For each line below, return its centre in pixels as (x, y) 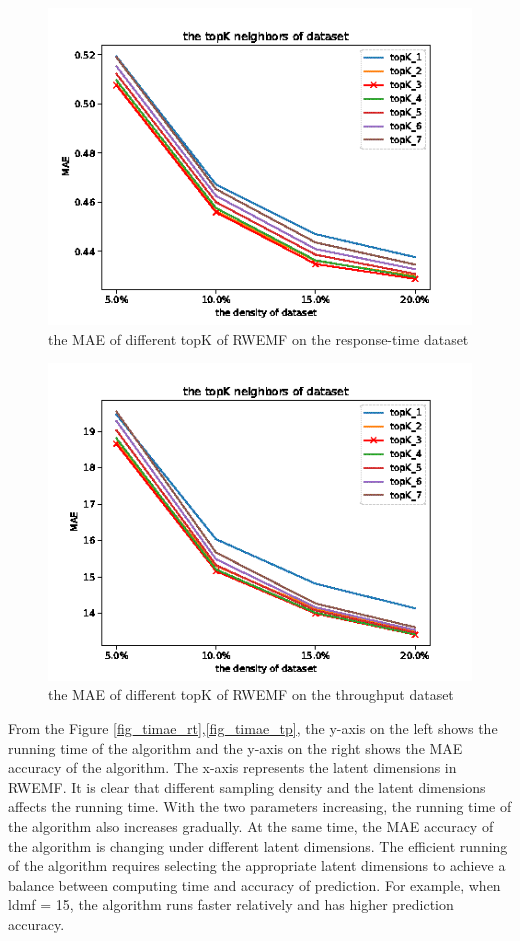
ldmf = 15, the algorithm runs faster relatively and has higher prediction (231, 904)
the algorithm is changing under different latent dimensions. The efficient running (258, 845)
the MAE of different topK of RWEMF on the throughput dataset (251, 694)
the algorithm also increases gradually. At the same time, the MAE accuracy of (251, 825)
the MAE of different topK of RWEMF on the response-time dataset (258, 338)
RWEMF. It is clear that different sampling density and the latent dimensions (247, 786)
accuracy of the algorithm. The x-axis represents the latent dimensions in (232, 767)
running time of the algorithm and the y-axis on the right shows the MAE (235, 747)
